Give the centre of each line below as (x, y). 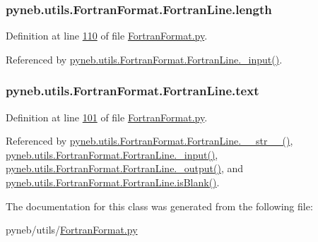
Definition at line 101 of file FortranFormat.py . (107, 117)
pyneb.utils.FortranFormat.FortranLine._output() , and (125, 168)
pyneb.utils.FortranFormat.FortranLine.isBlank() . (113, 182)
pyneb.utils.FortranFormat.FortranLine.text (132, 91)
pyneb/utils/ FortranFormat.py (72, 230)
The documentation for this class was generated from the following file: (159, 206)
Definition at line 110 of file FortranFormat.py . (107, 36)
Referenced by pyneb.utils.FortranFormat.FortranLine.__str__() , (149, 141)
